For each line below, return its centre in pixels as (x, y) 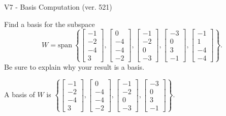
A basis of (20, 94)
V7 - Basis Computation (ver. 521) (58, 7)
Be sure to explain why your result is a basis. (74, 66)
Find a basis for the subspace (50, 24)
